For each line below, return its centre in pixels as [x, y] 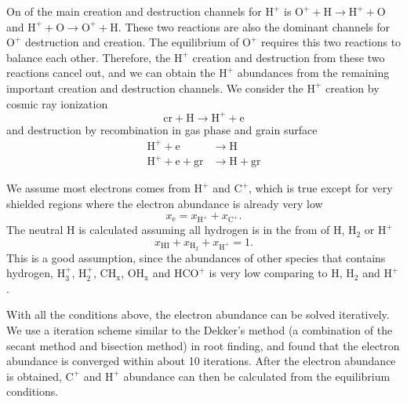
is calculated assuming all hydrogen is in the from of [204, 230]
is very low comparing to [268, 273]
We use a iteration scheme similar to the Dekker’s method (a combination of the [200, 330]
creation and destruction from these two [289, 57]
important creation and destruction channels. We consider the [155, 88]
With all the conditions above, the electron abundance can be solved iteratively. [198, 314]
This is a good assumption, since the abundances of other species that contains [196, 257]
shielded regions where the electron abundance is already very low [165, 203]
